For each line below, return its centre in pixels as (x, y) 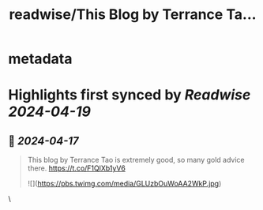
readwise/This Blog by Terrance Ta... (133, 15)
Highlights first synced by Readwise (130, 95)
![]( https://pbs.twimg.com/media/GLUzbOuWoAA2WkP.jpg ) (124, 184)
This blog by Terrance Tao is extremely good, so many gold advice (136, 160)
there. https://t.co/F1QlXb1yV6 (77, 168)
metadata (40, 59)
